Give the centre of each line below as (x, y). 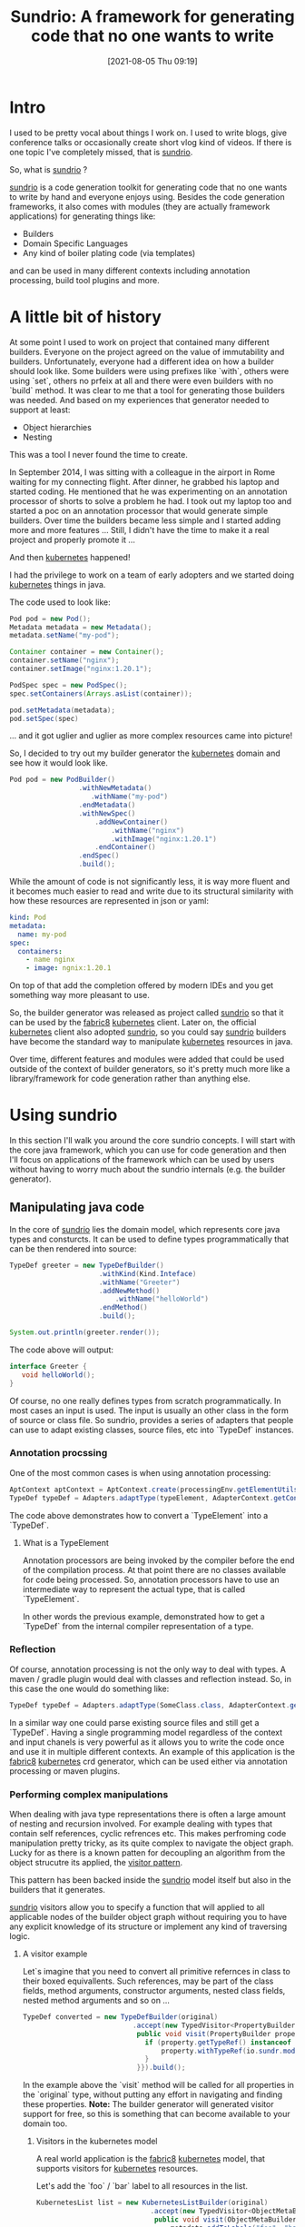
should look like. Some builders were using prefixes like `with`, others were (149, 371)
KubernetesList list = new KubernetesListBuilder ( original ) (152, 2203)
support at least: (40, 410)
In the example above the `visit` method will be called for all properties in (158, 2085)
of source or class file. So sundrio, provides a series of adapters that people (152, 1420)
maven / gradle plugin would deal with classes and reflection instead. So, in (151, 1678)
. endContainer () (125, 847)
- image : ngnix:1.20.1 (69, 968)
